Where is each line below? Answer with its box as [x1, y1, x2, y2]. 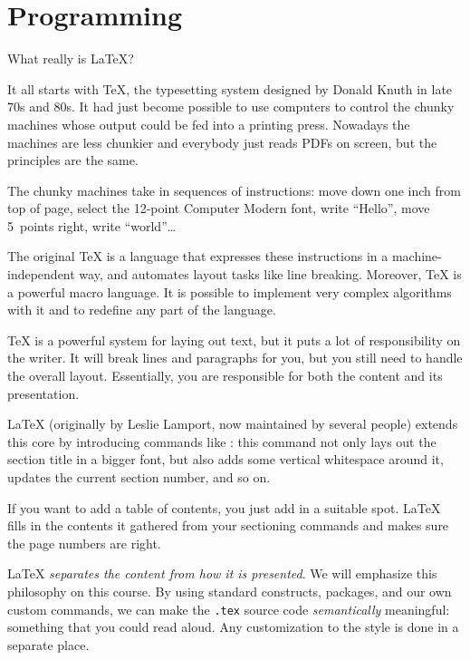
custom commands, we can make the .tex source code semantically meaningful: [7, 599, 450, 618]
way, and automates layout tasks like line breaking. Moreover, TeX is [79, 265, 462, 284]
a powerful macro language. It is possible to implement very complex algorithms [7, 282, 452, 301]
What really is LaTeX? [7, 49, 134, 68]
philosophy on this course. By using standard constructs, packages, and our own [7, 581, 452, 600]
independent [7, 265, 75, 284]
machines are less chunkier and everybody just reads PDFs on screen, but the [7, 132, 437, 151]
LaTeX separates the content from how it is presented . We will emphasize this [7, 564, 437, 583]
